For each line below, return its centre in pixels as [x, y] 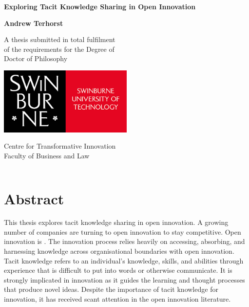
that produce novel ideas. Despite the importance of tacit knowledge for [111, 289]
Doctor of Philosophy [36, 58]
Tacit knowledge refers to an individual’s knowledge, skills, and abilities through [124, 260]
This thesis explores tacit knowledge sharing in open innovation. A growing [116, 222]
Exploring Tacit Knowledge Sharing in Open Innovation [100, 6]
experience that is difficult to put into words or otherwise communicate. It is [118, 270]
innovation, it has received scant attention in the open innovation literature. [117, 299]
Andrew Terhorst [34, 23]
